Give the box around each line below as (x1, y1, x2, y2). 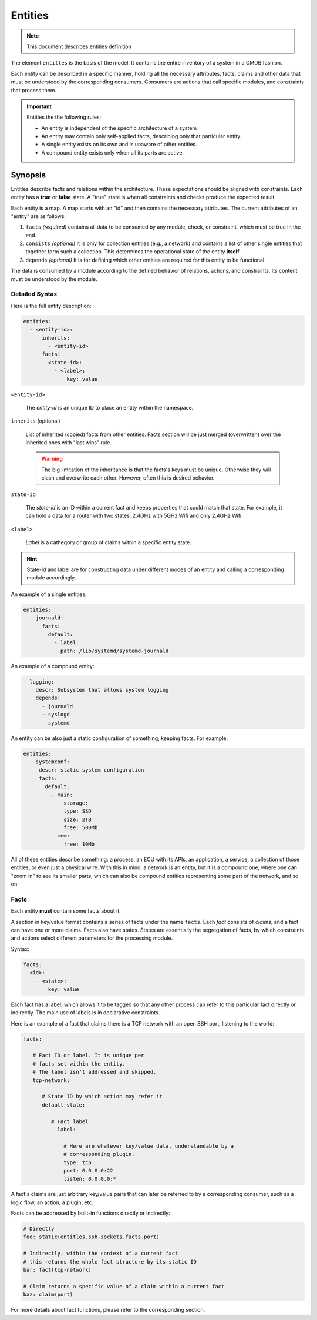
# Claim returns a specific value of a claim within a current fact (23, 1283, 225, 1289)
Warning (41, 455, 63, 463)
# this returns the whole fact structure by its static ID (23, 1258, 197, 1265)
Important (26, 103, 52, 110)
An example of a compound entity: (11, 662, 95, 669)
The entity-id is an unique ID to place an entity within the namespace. (25, 404, 194, 411)
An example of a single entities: (11, 591, 87, 598)
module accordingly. (26, 574, 76, 581)
